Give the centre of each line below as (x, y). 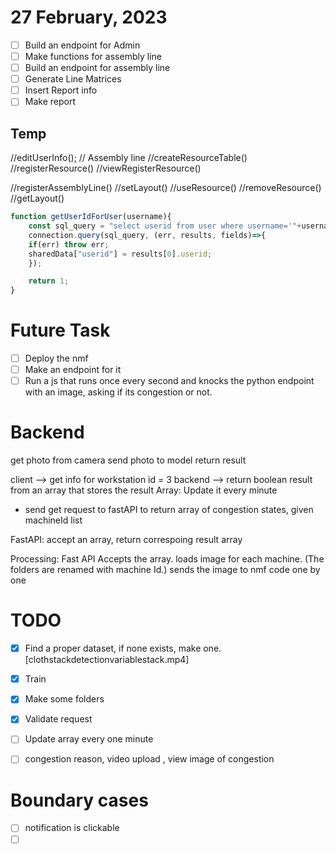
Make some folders (64, 699)
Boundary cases (79, 800)
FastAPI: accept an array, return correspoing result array (126, 540)
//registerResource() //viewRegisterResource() (106, 168)
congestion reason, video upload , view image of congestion (149, 759)
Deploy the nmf (56, 358)
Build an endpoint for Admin (82, 45)
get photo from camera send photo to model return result (128, 460)
